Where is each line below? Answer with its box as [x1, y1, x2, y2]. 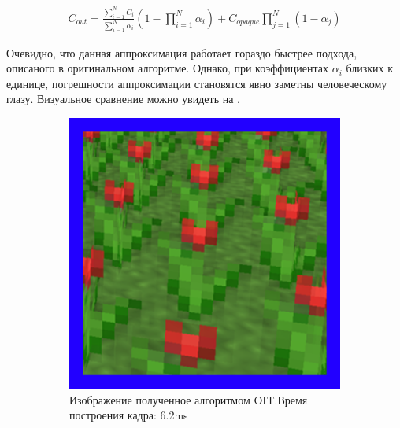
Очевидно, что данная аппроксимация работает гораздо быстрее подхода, [6, 44, 357, 61]
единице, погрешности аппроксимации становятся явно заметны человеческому [6, 75, 387, 91]
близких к [346, 60, 394, 76]
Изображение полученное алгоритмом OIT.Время [69, 391, 308, 408]
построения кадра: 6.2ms [69, 407, 188, 423]
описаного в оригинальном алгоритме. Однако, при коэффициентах [6, 60, 329, 76]
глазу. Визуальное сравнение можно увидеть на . [6, 90, 240, 107]
